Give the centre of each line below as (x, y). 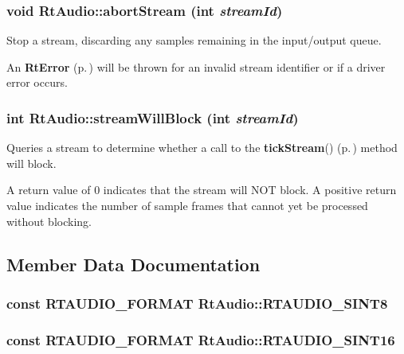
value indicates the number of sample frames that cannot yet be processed (187, 205)
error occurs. (37, 82)
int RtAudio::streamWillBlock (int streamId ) (153, 117)
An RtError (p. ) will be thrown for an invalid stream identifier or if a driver (196, 66)
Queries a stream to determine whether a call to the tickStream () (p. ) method (202, 148)
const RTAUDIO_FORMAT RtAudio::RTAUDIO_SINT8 (197, 303)
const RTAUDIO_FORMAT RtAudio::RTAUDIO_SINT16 (201, 339)
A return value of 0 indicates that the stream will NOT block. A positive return (202, 190)
